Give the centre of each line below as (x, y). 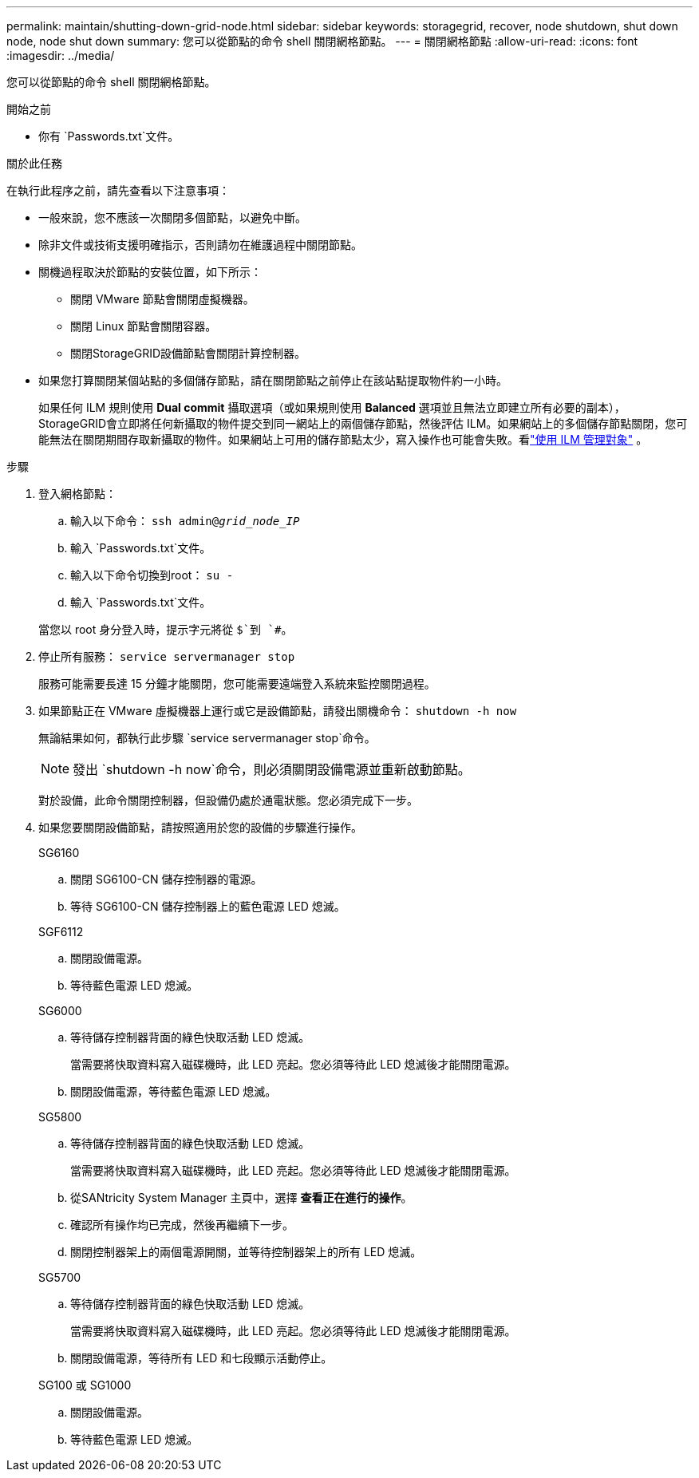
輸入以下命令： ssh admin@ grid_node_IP (185, 521)
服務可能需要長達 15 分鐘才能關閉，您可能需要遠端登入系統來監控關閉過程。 (237, 684)
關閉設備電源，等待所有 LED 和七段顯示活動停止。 (201, 1358)
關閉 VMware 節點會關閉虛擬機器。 (162, 299)
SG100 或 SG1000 (85, 1385)
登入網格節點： (77, 494)
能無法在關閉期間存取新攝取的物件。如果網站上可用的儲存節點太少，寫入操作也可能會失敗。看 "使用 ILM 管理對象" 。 (343, 439)
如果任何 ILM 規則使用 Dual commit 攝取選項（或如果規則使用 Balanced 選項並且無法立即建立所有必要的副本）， (332, 407)
